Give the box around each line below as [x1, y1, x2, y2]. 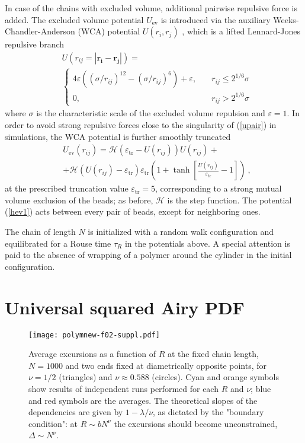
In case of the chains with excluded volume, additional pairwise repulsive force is [5, 2, 297, 14]
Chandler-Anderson [5, 25, 75, 37]
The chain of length [5, 225, 76, 237]
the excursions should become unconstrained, [114, 417, 278, 429]
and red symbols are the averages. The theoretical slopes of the [28, 394, 258, 406]
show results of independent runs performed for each [28, 382, 219, 394]
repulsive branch [5, 38, 65, 50]
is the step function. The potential [167, 193, 292, 206]
